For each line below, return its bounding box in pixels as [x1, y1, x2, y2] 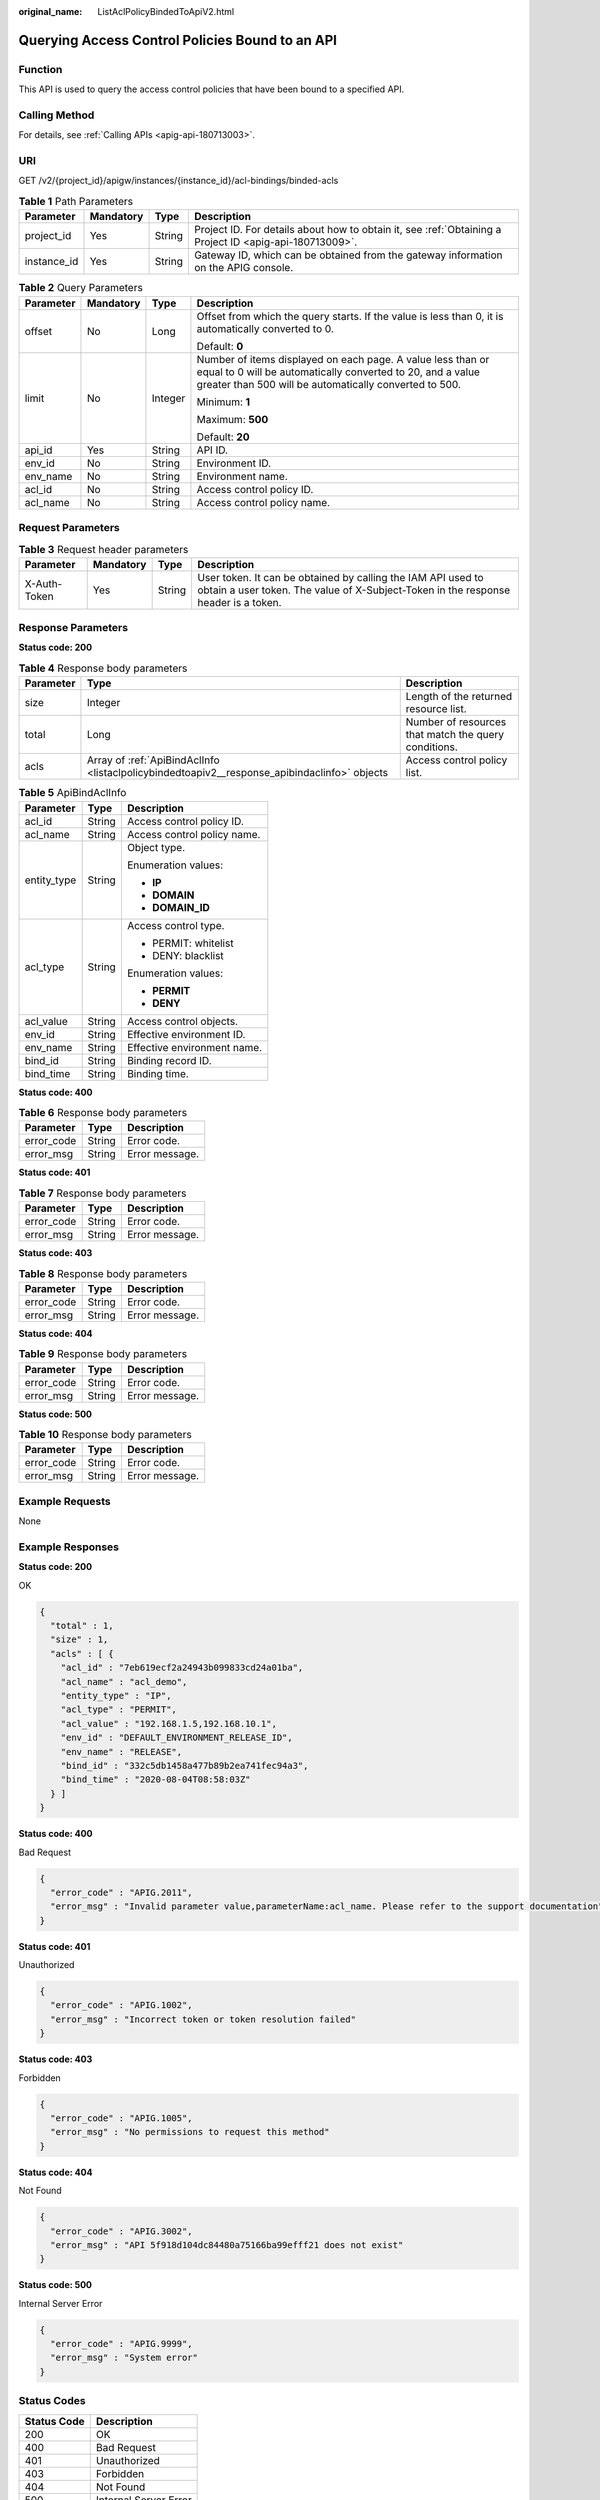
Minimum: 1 [196, 395, 251, 409]
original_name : [18, 6, 83, 17]
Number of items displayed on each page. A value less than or [196, 352, 490, 366]
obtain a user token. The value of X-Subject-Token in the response [196, 583, 510, 597]
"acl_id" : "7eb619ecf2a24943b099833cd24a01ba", [60, 1662, 304, 1674]
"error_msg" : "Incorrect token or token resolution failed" [50, 2013, 357, 2025]
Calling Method [18, 108, 95, 122]
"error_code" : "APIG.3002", [50, 2225, 194, 2237]
